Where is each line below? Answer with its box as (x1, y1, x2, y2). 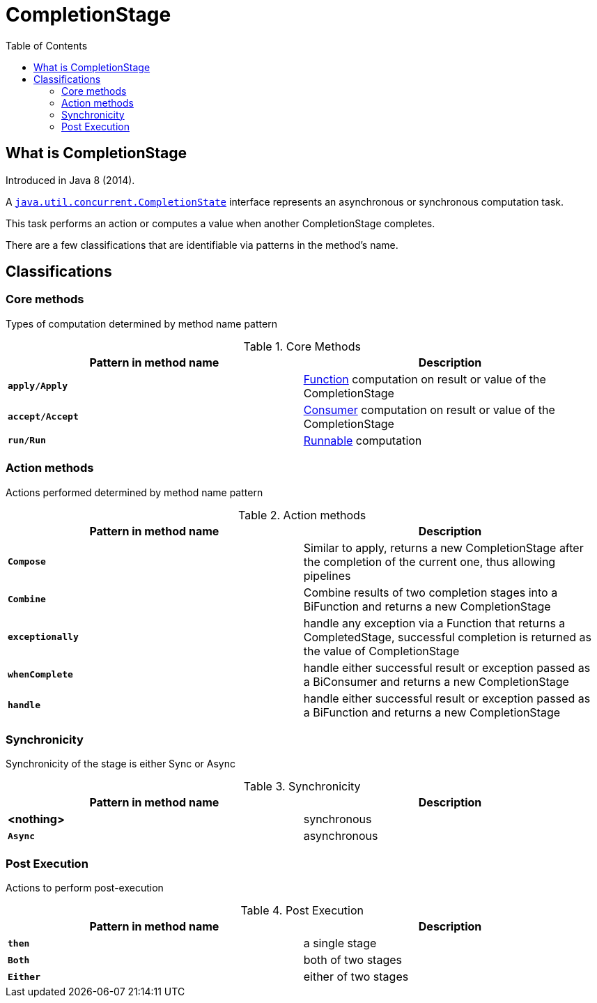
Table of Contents (6, 39, 88, 52)
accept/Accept (8, 411, 79, 422)
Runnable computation (303, 433, 422, 447)
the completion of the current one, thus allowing (303, 554, 556, 569)
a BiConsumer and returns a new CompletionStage (303, 674, 569, 689)
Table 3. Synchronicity (243, 779, 361, 794)
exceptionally (8, 631, 79, 643)
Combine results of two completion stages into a (303, 585, 558, 599)
